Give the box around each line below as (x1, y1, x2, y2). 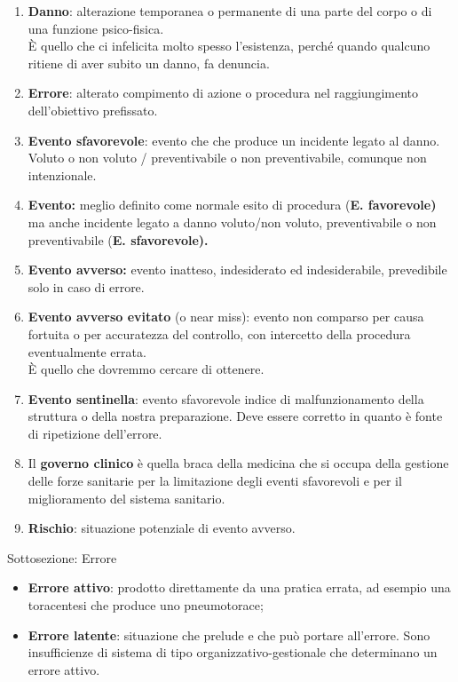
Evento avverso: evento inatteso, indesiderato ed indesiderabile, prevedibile (28, 260, 447, 279)
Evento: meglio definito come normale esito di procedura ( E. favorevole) (28, 195, 437, 214)
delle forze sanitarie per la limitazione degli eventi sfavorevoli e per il (28, 472, 402, 490)
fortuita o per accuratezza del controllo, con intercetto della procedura (28, 324, 411, 343)
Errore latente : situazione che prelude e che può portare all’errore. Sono (28, 625, 430, 644)
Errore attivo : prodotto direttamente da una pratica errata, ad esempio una (28, 578, 451, 597)
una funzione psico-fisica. (28, 19, 164, 37)
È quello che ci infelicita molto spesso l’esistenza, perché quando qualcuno (28, 36, 430, 55)
